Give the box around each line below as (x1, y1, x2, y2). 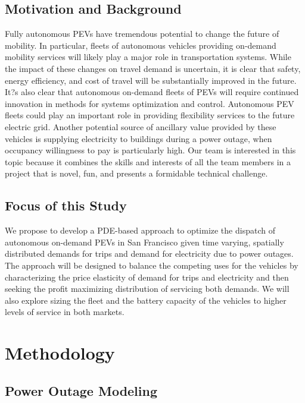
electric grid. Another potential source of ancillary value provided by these (5, 120, 276, 133)
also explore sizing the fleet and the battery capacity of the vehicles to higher (5, 294, 287, 306)
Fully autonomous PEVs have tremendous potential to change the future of (5, 27, 279, 40)
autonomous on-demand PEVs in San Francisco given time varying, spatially (5, 235, 284, 248)
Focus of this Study (5, 196, 127, 215)
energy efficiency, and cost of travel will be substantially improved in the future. (5, 74, 297, 86)
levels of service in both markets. (5, 306, 125, 318)
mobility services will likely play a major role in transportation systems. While (5, 51, 291, 63)
